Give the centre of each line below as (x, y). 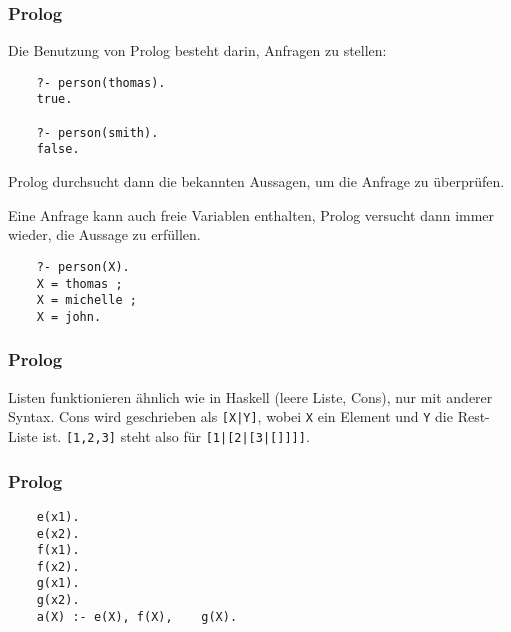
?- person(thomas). (101, 82)
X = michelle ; (86, 300)
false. (58, 149)
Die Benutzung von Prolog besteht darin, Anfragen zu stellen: (197, 50)
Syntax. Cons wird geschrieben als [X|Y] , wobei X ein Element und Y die (230, 416)
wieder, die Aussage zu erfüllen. (104, 234)
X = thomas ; (79, 283)
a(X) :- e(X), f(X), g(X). (137, 616)
